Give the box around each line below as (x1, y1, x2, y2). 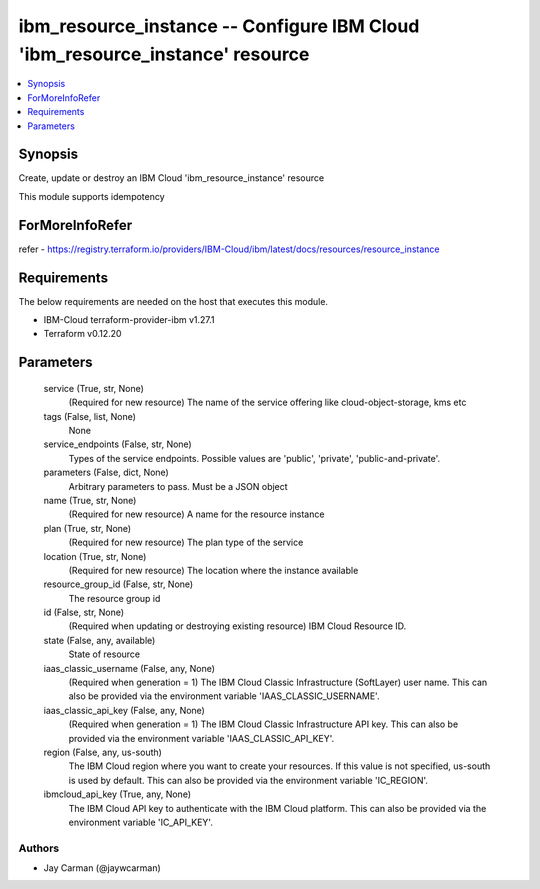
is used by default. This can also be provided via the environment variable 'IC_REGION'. (68, 774, 429, 786)
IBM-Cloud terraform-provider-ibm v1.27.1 (43, 314, 215, 326)
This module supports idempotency (18, 190, 165, 202)
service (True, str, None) (43, 382, 145, 394)
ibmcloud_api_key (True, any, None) (43, 788, 192, 800)
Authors (18, 841, 60, 855)
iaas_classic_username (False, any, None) (43, 662, 215, 674)
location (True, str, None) (43, 550, 147, 562)
